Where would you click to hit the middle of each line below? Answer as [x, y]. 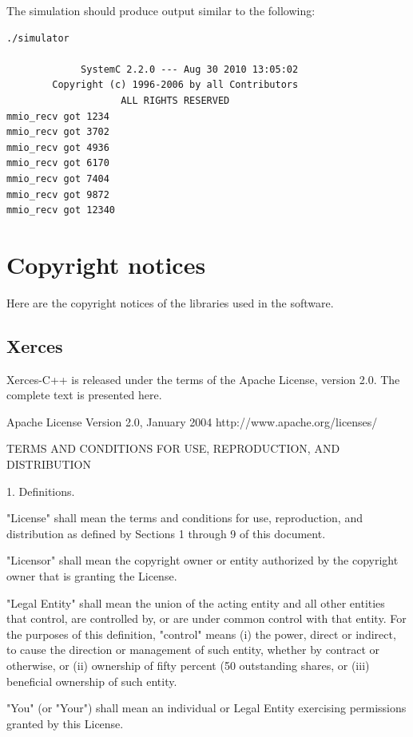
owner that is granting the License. [92, 575]
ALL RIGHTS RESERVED [175, 100]
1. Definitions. [41, 491]
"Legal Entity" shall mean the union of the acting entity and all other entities [196, 602]
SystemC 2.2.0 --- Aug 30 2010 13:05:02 [190, 69]
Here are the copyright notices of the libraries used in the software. [170, 302]
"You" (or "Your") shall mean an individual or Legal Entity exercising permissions [206, 708]
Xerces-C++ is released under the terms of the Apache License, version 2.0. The [203, 379]
